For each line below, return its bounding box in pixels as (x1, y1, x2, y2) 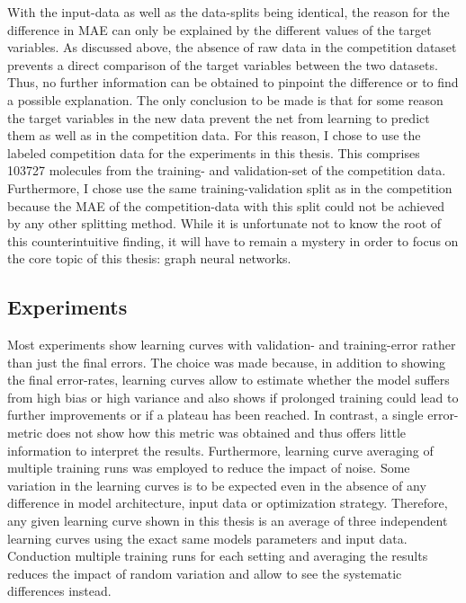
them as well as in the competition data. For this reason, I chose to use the (7, 126, 421, 145)
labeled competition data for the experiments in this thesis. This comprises (7, 143, 420, 162)
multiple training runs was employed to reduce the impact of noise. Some (7, 458, 410, 477)
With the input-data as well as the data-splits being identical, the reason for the (7, 3, 450, 21)
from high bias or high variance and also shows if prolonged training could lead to (7, 387, 459, 406)
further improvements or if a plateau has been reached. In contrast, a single (7, 405, 424, 424)
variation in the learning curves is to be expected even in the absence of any (7, 475, 426, 494)
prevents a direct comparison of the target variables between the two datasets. (7, 55, 438, 74)
